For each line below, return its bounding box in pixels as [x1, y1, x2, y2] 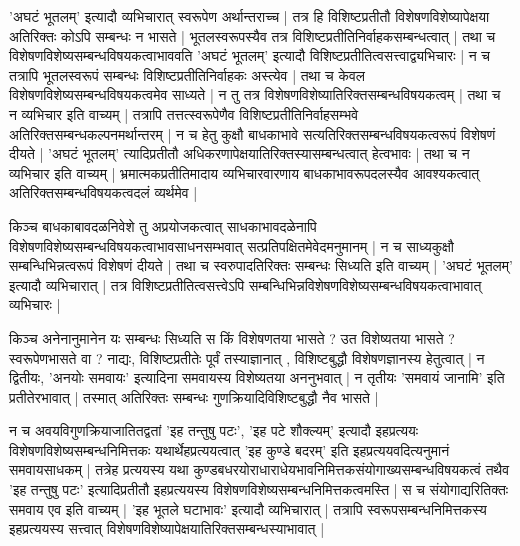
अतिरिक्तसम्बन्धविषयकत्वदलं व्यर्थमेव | [9, 182, 198, 203]
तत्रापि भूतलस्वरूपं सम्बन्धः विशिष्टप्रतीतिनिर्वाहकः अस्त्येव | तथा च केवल [9, 64, 365, 85]
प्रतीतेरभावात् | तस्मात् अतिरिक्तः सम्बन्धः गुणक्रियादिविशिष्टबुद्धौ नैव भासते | [9, 386, 379, 407]
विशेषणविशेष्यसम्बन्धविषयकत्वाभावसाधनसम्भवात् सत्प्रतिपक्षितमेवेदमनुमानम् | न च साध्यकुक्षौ [9, 235, 454, 256]
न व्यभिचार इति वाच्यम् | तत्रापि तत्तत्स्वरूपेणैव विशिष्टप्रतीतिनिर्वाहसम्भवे [9, 103, 359, 124]
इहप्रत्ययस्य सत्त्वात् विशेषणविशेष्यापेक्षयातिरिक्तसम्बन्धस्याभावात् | [9, 518, 325, 539]
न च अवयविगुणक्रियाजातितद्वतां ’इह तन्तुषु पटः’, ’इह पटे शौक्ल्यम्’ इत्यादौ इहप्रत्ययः [9, 420, 419, 441]
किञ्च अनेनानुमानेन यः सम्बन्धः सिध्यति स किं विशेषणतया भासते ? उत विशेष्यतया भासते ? [9, 327, 455, 348]
